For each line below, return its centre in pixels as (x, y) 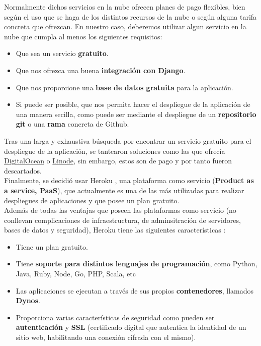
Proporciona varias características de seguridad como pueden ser (115, 317)
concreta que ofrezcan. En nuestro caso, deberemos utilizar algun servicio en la (125, 26)
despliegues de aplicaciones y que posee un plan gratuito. (92, 200)
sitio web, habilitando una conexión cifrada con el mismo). (106, 337)
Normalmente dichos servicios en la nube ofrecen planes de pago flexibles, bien (125, 7)
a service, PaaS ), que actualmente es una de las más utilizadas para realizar (124, 190)
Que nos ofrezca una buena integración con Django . (101, 70)
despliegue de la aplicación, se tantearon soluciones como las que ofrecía (115, 151)
